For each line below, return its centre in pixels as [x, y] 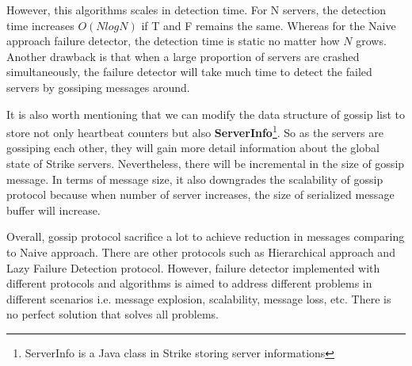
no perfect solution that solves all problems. [113, 314]
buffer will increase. [53, 210]
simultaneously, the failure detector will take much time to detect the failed [189, 72]
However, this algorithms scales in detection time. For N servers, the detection [196, 10]
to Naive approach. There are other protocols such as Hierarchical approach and [201, 252]
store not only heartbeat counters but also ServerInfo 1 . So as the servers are [195, 131]
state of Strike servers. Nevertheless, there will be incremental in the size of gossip [206, 163]
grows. [371, 41]
